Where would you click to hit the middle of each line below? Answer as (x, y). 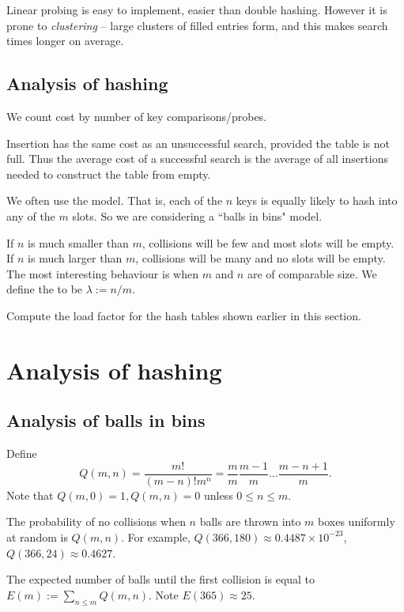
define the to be (45, 289)
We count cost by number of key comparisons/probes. (137, 116)
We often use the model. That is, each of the (115, 200)
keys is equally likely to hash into (317, 200)
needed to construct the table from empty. (109, 174)
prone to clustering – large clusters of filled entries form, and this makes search (197, 25)
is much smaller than (78, 242)
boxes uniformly (357, 521)
